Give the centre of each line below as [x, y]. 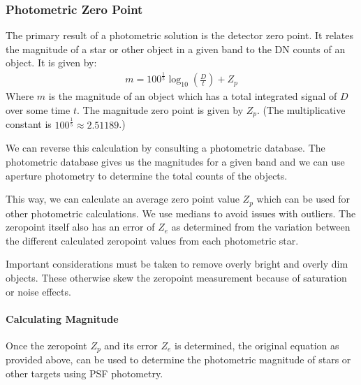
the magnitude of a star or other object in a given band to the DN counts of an [176, 49]
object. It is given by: [51, 63]
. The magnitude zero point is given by [160, 109]
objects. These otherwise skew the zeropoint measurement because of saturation [176, 277]
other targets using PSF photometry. [84, 373]
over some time [38, 109]
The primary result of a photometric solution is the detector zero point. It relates [179, 35]
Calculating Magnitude [62, 318]
